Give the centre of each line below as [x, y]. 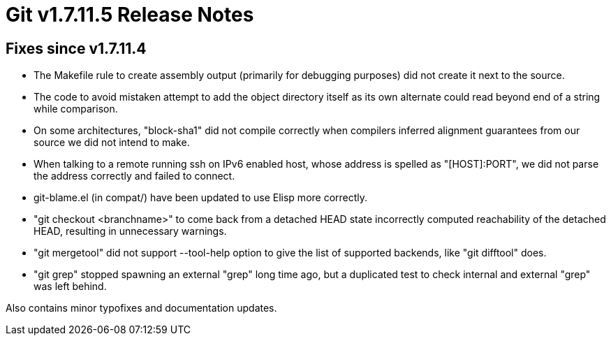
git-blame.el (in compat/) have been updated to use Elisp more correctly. [201, 198]
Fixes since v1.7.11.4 [76, 48]
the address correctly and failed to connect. [134, 176]
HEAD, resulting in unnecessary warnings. [130, 231]
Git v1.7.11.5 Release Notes [130, 15]
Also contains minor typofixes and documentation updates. [141, 308]
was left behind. [70, 286]
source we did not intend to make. [112, 143]
